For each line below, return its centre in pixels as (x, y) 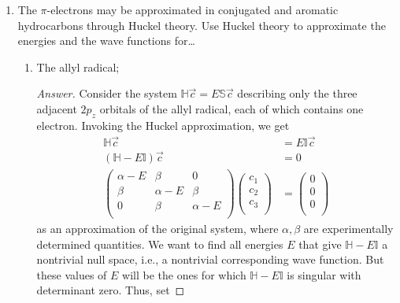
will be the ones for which (184, 274)
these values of (72, 274)
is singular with (324, 274)
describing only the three (297, 93)
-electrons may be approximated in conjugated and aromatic (193, 9)
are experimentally (348, 229)
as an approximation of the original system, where (157, 229)
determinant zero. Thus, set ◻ (111, 290)
